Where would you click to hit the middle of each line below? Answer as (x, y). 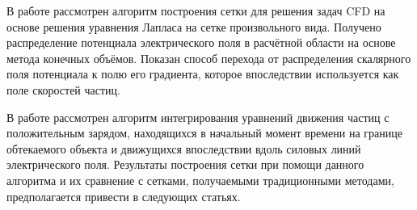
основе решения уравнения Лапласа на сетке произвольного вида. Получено (194, 26)
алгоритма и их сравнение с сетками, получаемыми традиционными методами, (200, 180)
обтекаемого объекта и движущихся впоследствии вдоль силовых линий (184, 148)
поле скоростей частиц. (63, 89)
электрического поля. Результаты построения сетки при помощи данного (185, 164)
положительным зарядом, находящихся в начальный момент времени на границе (204, 133)
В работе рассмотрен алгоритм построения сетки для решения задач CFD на (196, 10)
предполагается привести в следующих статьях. (124, 196)
